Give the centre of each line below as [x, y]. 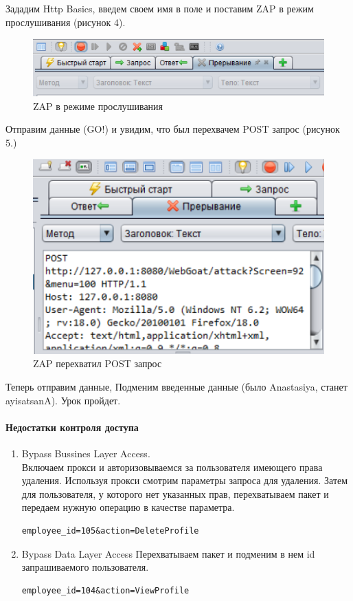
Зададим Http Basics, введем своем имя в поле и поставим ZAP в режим [160, 8]
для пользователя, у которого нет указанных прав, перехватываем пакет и [175, 493]
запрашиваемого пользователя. [85, 567]
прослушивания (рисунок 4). [66, 22]
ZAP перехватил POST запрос [98, 363]
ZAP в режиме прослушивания [98, 106]
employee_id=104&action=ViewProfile [105, 590]
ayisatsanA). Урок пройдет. [63, 400]
